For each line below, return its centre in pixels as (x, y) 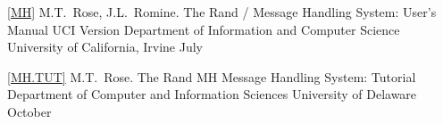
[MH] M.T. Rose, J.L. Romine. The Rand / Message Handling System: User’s (222, 12)
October (29, 111)
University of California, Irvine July (105, 47)
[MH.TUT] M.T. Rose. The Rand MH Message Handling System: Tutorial (212, 76)
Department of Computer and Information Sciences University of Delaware (212, 94)
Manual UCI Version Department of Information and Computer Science (204, 29)
